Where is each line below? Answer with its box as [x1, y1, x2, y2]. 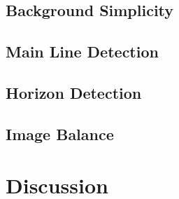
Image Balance [6, 123, 114, 144]
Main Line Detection [6, 41, 159, 62]
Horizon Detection [6, 81, 142, 103]
